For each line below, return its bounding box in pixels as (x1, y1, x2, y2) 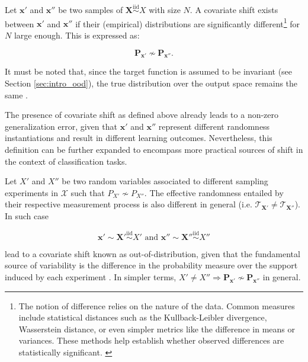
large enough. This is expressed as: (14, 29, 140, 41)
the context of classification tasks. (5, 155, 127, 167)
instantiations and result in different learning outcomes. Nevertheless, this (5, 132, 272, 144)
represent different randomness (158, 120, 270, 132)
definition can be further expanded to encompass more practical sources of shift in (5, 143, 303, 156)
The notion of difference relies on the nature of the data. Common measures (18, 299, 295, 312)
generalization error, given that (5, 120, 117, 132)
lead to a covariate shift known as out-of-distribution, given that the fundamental (5, 247, 300, 260)
